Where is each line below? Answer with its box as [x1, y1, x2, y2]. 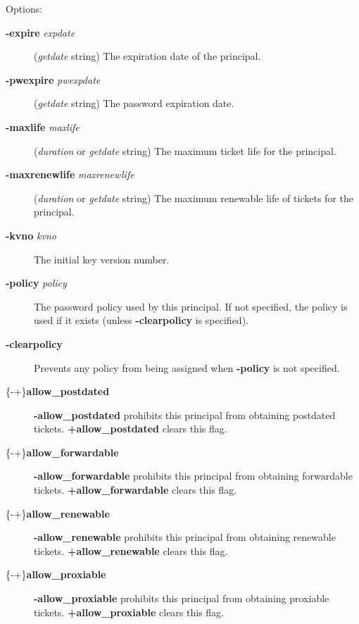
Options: [6, 1, 43, 15]
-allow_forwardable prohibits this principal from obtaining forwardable [34, 468, 353, 483]
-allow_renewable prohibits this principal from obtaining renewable [34, 530, 336, 544]
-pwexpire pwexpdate [6, 72, 101, 87]
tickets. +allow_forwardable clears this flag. [34, 482, 237, 497]
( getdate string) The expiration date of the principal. [34, 49, 261, 63]
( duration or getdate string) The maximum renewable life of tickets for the [34, 190, 353, 205]
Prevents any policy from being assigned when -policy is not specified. [34, 360, 340, 375]
